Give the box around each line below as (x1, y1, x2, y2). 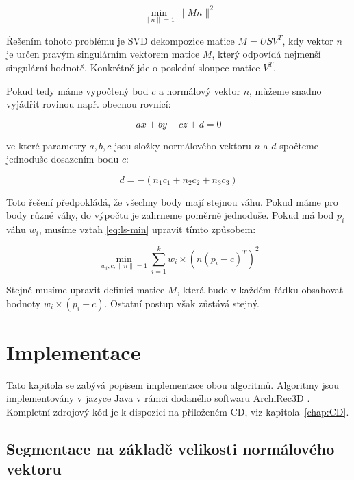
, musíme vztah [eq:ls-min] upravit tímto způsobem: (38, 222, 256, 237)
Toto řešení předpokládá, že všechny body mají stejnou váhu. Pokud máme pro (6, 194, 338, 208)
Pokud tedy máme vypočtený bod (6, 83, 149, 97)
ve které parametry (6, 138, 86, 152)
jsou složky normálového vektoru (114, 138, 251, 152)
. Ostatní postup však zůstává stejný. (104, 296, 260, 310)
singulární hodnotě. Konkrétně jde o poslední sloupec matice (6, 60, 260, 74)
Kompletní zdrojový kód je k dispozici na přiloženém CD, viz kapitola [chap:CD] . (6, 404, 349, 418)
